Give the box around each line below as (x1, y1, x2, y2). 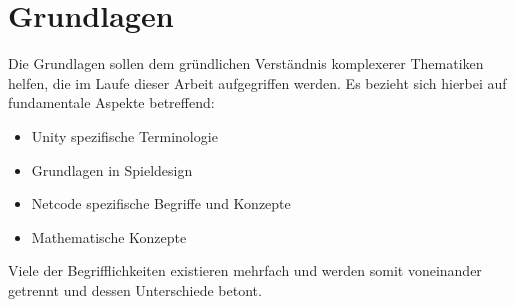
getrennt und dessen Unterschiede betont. (8, 279, 262, 300)
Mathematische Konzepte (31, 226, 187, 247)
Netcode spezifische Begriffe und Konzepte (31, 193, 291, 214)
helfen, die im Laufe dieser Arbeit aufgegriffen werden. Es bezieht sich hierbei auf (8, 72, 507, 93)
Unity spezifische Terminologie (31, 125, 218, 146)
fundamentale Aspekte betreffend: (8, 92, 215, 113)
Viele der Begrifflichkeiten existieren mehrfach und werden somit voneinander (8, 260, 482, 281)
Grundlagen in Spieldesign (31, 159, 193, 180)
